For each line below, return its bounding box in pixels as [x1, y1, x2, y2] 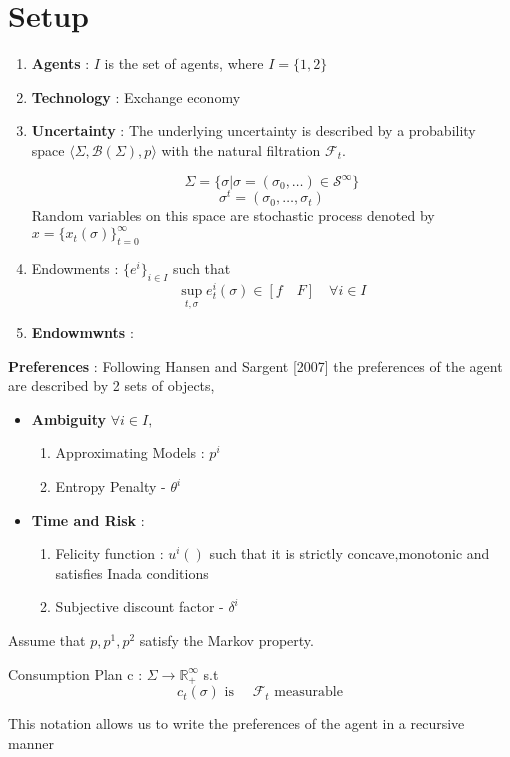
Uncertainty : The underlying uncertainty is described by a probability [31, 120, 476, 141]
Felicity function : [55, 543, 164, 564]
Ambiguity [31, 408, 107, 429]
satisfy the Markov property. [139, 630, 314, 650]
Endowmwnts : [31, 322, 134, 343]
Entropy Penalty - [55, 476, 166, 497]
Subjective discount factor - [55, 596, 224, 617]
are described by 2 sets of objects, [8, 375, 215, 396]
